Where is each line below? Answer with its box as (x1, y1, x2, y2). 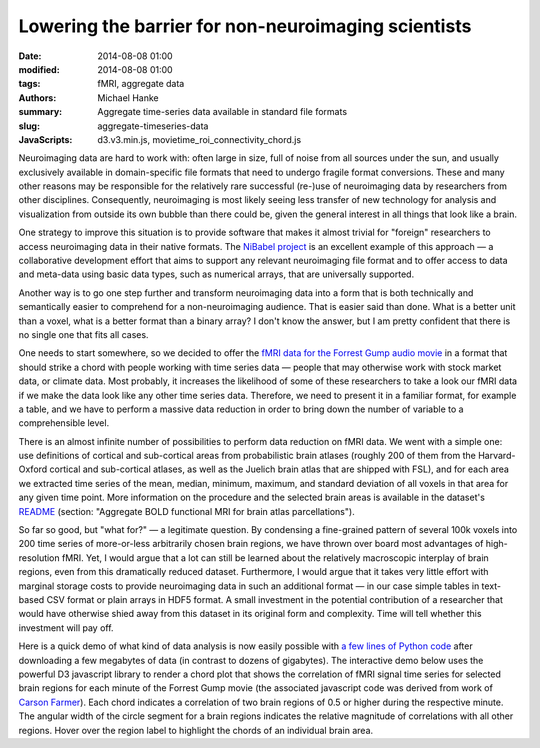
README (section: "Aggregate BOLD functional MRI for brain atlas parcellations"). (18, 505, 355, 517)
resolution (18, 551, 60, 564)
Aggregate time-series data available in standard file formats (97, 106, 348, 118)
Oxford (18, 463, 48, 475)
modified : (18, 63, 60, 75)
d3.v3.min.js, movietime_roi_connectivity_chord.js (97, 133, 302, 145)
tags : (18, 78, 41, 90)
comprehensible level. (18, 417, 110, 429)
